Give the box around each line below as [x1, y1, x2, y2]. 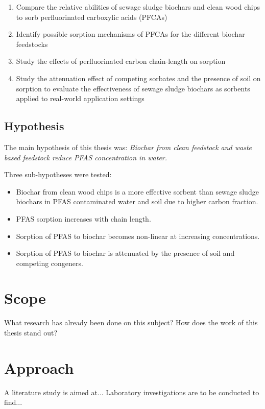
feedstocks [16, 38, 48, 49]
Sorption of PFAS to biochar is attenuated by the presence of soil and [16, 248, 235, 258]
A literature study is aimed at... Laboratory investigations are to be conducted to [4, 387, 259, 397]
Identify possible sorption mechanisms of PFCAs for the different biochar [16, 29, 245, 39]
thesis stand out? [4, 327, 58, 338]
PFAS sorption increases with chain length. [16, 213, 151, 224]
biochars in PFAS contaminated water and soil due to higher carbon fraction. [16, 196, 258, 207]
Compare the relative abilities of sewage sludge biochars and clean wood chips [16, 2, 260, 12]
